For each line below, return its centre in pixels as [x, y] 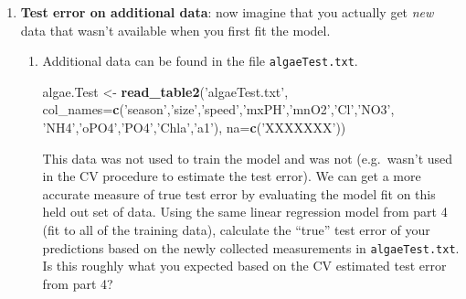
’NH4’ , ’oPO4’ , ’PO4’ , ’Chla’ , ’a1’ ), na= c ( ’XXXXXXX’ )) [194, 128]
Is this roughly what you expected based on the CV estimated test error [244, 266]
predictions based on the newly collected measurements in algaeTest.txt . [251, 247]
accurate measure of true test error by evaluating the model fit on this [239, 193]
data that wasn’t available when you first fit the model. [175, 30]
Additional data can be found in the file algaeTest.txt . [200, 61]
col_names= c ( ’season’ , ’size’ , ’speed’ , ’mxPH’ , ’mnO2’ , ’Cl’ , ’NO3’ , [218, 109]
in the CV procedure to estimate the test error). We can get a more [232, 176]
